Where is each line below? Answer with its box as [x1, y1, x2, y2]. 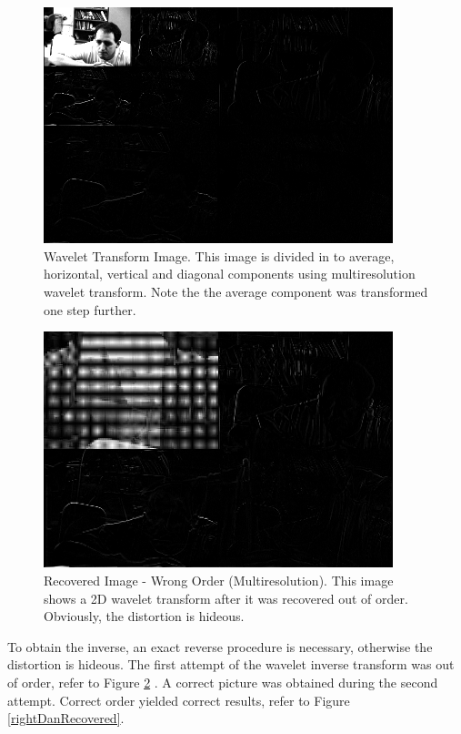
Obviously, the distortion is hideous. [44, 607, 245, 626]
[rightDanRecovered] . [7, 709, 125, 728]
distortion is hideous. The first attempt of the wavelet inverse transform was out [7, 655, 455, 674]
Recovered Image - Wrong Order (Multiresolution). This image [44, 570, 394, 589]
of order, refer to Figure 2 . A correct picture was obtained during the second [7, 672, 438, 691]
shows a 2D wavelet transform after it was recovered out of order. [44, 588, 408, 607]
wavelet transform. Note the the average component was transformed [44, 281, 428, 301]
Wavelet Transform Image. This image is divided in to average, [44, 246, 395, 265]
